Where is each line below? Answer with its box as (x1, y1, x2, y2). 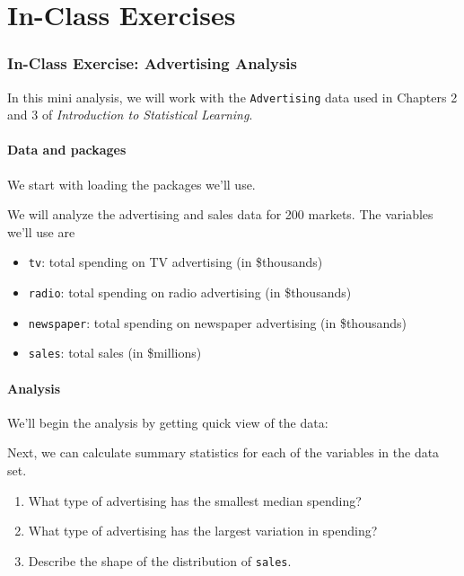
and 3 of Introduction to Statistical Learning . (7, 105, 253, 124)
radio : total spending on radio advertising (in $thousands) (28, 283, 352, 302)
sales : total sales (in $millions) (28, 343, 202, 362)
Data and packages (7, 140, 127, 159)
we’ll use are (7, 222, 75, 241)
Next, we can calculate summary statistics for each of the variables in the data (7, 443, 440, 462)
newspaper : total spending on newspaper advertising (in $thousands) (28, 313, 407, 332)
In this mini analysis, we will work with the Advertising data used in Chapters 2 (7, 87, 458, 106)
